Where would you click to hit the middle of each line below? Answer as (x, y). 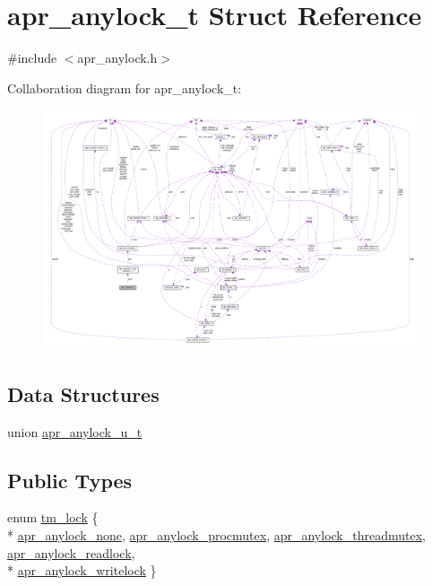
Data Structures (83, 394)
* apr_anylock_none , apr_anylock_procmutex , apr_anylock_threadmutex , (216, 535)
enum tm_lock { (53, 517)
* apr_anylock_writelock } (82, 570)
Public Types (70, 480)
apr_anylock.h (117, 58)
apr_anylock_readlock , (71, 552)
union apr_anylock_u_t (75, 431)
